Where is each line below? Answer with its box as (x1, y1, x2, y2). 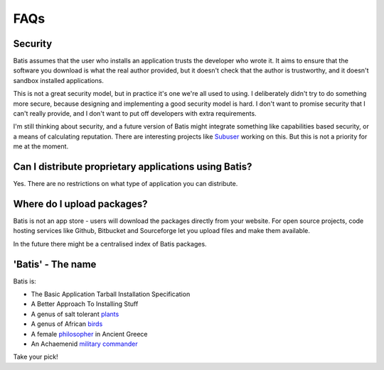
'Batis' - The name (13, 258, 97, 270)
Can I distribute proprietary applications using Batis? (13, 160, 252, 173)
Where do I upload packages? (13, 197, 148, 210)
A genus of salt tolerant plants (31, 310, 119, 318)
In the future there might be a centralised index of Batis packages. (13, 239, 207, 248)
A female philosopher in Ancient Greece (31, 330, 149, 338)
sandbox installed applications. (13, 76, 105, 85)
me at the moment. (13, 142, 69, 151)
